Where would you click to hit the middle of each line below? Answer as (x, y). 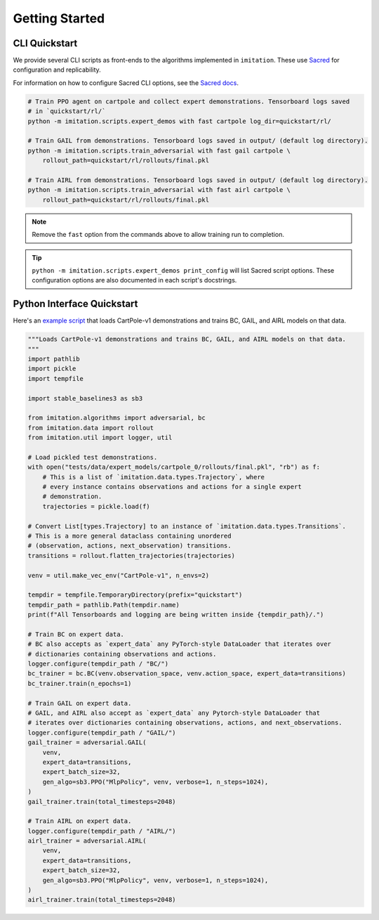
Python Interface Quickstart (75, 304)
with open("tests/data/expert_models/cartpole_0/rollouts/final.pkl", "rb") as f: (174, 467)
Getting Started (59, 18)
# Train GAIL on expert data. (80, 703)
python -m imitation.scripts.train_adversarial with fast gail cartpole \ (159, 150)
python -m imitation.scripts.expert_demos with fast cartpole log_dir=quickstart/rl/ (179, 121)
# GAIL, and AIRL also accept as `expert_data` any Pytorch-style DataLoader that (174, 713)
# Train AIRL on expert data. (80, 821)
